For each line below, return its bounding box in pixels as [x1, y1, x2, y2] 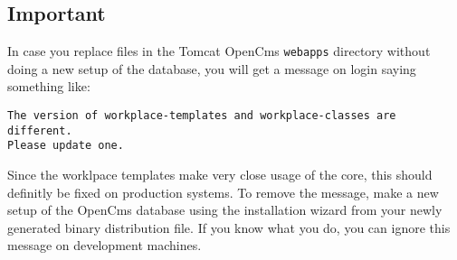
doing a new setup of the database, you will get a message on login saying [7, 59, 416, 78]
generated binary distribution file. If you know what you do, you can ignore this [7, 218, 451, 237]
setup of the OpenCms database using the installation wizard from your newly [7, 200, 443, 219]
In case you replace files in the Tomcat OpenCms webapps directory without [7, 42, 431, 60]
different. [7, 124, 72, 137]
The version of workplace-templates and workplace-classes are [7, 109, 396, 123]
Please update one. [7, 139, 124, 153]
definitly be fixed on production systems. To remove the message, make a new [7, 182, 439, 201]
